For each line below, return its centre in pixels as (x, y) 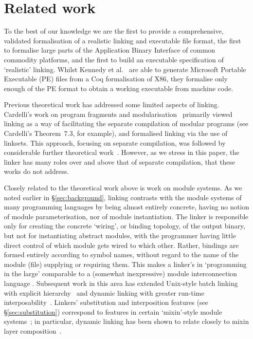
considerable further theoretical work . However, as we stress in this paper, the (122, 152)
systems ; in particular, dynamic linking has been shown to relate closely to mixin (126, 321)
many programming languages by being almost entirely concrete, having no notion (126, 207)
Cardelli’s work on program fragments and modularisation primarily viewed (118, 114)
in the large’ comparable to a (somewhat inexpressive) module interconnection (121, 273)
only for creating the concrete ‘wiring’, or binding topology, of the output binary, (125, 226)
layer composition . (33, 330)
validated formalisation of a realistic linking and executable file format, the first (123, 40)
